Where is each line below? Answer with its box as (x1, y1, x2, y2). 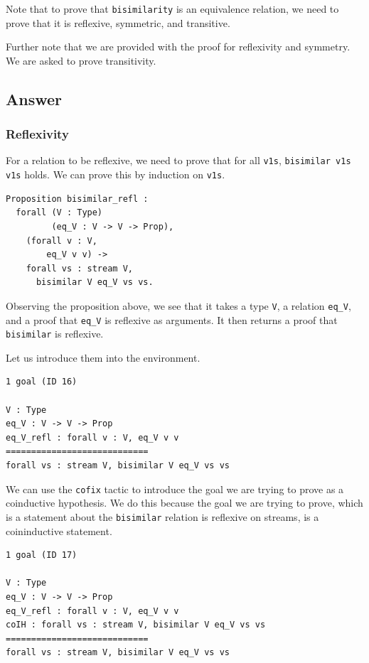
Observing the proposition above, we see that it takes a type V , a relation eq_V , (6, 298, 351, 313)
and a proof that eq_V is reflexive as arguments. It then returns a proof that (6, 312, 338, 327)
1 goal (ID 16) (6, 377, 77, 387)
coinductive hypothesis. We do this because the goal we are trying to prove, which (6, 495, 363, 510)
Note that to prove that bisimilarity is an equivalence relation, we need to (6, 1, 339, 16)
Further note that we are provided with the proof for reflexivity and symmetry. (6, 39, 351, 54)
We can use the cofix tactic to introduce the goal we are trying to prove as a (6, 481, 344, 496)
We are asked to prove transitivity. (6, 53, 156, 68)
